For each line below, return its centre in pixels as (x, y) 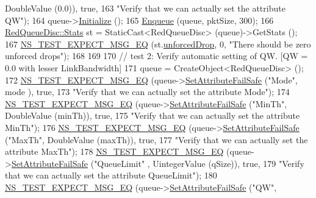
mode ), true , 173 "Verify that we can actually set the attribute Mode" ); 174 (147, 92)
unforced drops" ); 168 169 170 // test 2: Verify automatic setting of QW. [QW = (156, 56)
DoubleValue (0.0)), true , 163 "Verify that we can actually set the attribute (145, 8)
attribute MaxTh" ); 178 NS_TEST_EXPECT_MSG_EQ (114, 151)
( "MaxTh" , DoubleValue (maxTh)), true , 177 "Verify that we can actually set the (156, 139)
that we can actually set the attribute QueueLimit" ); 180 (111, 175)
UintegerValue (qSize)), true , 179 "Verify (228, 163)
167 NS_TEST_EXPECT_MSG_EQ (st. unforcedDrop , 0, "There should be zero (158, 44)
